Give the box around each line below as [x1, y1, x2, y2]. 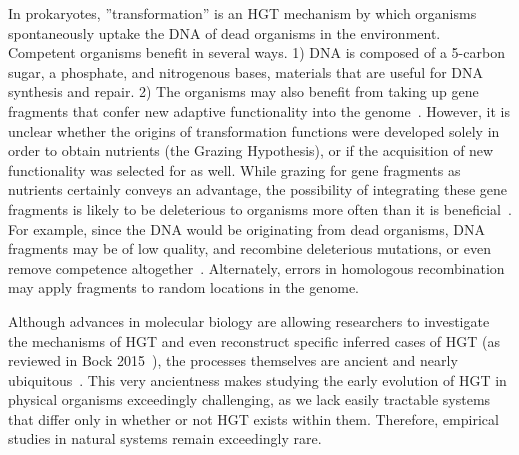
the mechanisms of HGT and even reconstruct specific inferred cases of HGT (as [8, 330, 500, 351]
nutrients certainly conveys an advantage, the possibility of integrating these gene [8, 179, 508, 200]
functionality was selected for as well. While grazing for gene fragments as [8, 159, 461, 180]
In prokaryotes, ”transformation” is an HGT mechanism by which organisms [8, 3, 477, 23]
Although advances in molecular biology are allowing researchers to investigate [8, 310, 490, 331]
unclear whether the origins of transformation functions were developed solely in [8, 120, 500, 141]
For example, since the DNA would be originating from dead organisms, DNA [8, 218, 485, 239]
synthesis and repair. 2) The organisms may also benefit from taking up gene [8, 81, 479, 102]
